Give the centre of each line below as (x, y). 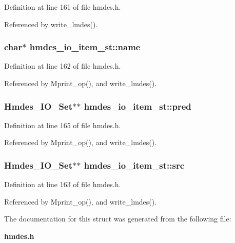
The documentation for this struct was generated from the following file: (118, 219)
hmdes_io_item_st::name (85, 47)
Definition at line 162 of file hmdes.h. (63, 66)
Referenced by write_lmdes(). (51, 24)
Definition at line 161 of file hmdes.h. (63, 7)
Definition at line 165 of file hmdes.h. (63, 125)
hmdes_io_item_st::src (134, 165)
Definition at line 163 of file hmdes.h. (63, 184)
